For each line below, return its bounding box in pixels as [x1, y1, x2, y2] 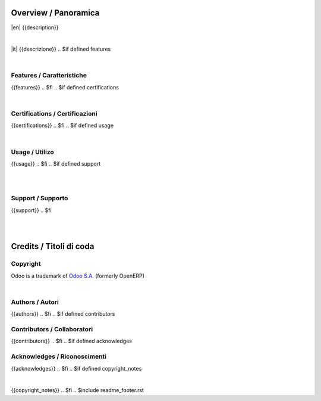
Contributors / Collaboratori [11, 325, 93, 334]
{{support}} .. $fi [11, 206, 52, 214]
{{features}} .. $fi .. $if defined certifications [11, 83, 119, 91]
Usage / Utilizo [11, 148, 55, 156]
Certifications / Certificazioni [11, 109, 97, 117]
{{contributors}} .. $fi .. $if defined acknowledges [11, 337, 132, 345]
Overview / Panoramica [11, 8, 100, 18]
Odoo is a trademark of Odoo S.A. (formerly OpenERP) [11, 272, 145, 279]
